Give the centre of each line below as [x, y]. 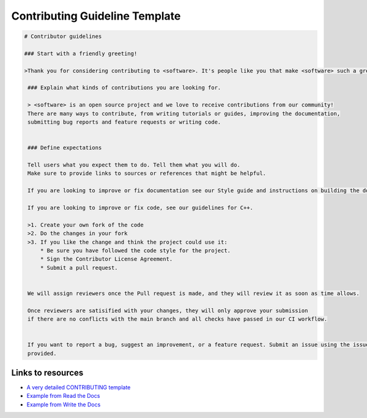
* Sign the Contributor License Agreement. [106, 259]
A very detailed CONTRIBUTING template [79, 387]
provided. [42, 353]
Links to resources [47, 373]
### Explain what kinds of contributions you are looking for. [124, 88]
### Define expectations [65, 148]
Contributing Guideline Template [96, 16]
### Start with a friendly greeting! [81, 53]
